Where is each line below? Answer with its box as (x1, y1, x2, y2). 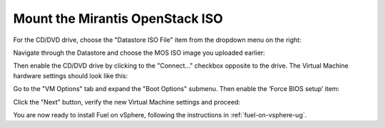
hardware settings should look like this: (13, 71, 128, 80)
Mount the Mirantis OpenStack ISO (13, 11, 224, 26)
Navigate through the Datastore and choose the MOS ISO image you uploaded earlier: (13, 48, 265, 57)
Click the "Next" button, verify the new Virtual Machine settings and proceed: (13, 97, 241, 106)
